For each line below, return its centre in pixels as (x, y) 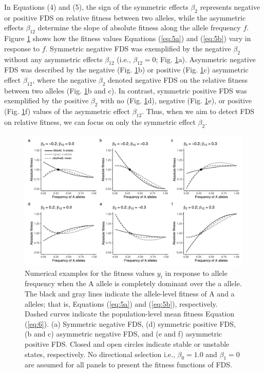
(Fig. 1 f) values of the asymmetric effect (67, 111)
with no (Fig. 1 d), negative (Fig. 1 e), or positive (176, 100)
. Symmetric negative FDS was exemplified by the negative (138, 48)
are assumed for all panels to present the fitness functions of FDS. (128, 365)
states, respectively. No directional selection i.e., (100, 354)
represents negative (230, 7)
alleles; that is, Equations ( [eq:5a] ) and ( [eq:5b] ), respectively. (121, 303)
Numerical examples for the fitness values (90, 273)
